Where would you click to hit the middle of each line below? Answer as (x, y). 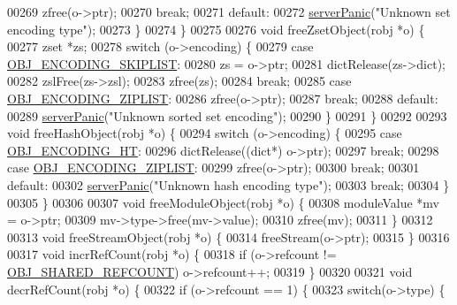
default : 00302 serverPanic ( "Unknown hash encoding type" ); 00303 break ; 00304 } (228, 184)
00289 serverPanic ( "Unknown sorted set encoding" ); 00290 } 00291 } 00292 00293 (227, 115)
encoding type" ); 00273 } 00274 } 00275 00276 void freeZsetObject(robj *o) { (216, 29)
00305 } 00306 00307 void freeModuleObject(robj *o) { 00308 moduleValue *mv (223, 202)
